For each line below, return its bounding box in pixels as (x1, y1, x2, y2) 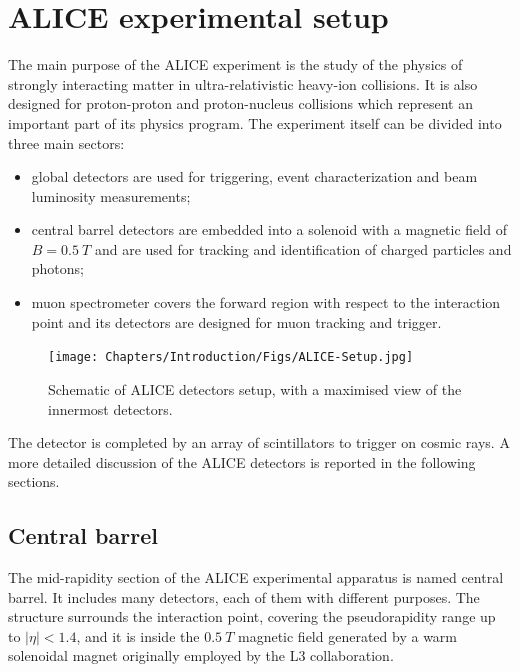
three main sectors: (8, 132, 125, 153)
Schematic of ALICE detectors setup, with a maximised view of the (48, 378, 462, 399)
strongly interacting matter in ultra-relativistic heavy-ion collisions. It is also (8, 73, 478, 94)
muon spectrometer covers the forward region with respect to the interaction (31, 292, 501, 313)
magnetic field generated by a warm (237, 625, 457, 646)
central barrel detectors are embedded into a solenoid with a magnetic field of (31, 219, 507, 240)
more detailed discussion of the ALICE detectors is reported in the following (8, 451, 476, 472)
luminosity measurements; (31, 185, 191, 206)
